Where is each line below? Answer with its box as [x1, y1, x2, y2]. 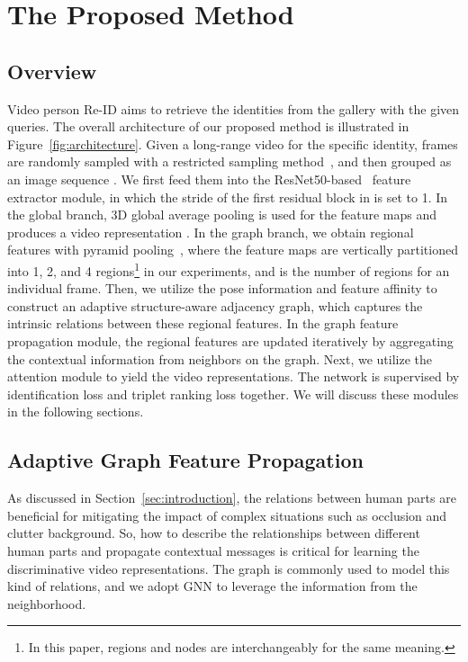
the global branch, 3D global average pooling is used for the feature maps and [7, 205, 436, 224]
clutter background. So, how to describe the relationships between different [7, 523, 420, 542]
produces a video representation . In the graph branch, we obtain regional [7, 222, 414, 241]
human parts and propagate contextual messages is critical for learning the [7, 541, 419, 559]
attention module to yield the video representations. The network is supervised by [7, 367, 460, 386]
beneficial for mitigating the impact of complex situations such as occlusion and [7, 505, 447, 524]
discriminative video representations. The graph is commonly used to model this [7, 559, 450, 577]
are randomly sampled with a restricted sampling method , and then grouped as [7, 152, 452, 171]
